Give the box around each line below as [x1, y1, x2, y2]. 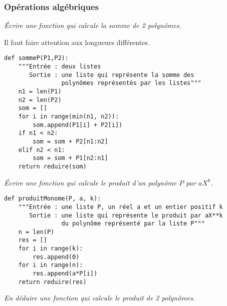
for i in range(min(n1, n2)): [18, 113, 119, 120]
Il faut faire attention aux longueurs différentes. [4, 36, 150, 47]
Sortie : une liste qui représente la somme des [29, 71, 194, 78]
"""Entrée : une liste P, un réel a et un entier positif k [18, 203, 223, 210]
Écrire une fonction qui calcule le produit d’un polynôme [4, 177, 177, 187]
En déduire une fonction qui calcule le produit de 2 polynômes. [4, 292, 195, 303]
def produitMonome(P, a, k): [4, 195, 101, 202]
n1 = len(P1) [18, 88, 62, 95]
